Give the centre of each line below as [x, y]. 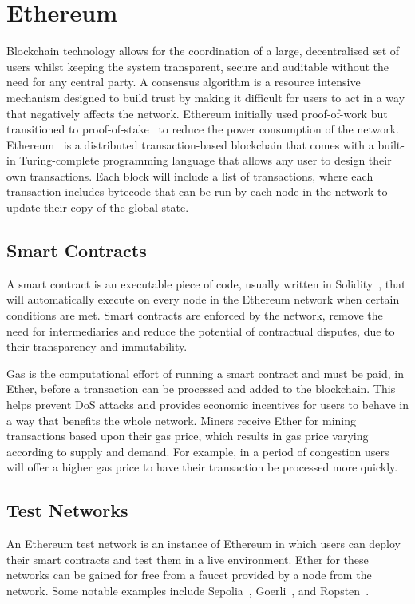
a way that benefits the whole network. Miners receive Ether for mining [182, 420]
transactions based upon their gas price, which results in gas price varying [188, 436]
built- [391, 144]
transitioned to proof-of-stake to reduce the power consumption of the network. [203, 129]
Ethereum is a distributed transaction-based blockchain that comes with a [190, 144]
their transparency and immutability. [97, 346]
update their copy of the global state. [98, 207]
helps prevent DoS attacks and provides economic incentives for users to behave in [207, 405]
